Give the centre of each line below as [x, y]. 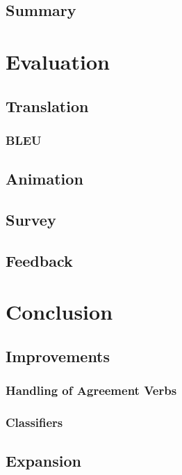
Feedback [39, 260]
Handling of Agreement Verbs [91, 390]
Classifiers [34, 422]
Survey [31, 219]
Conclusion [59, 312]
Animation [44, 179]
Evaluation [58, 61]
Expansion [43, 461]
